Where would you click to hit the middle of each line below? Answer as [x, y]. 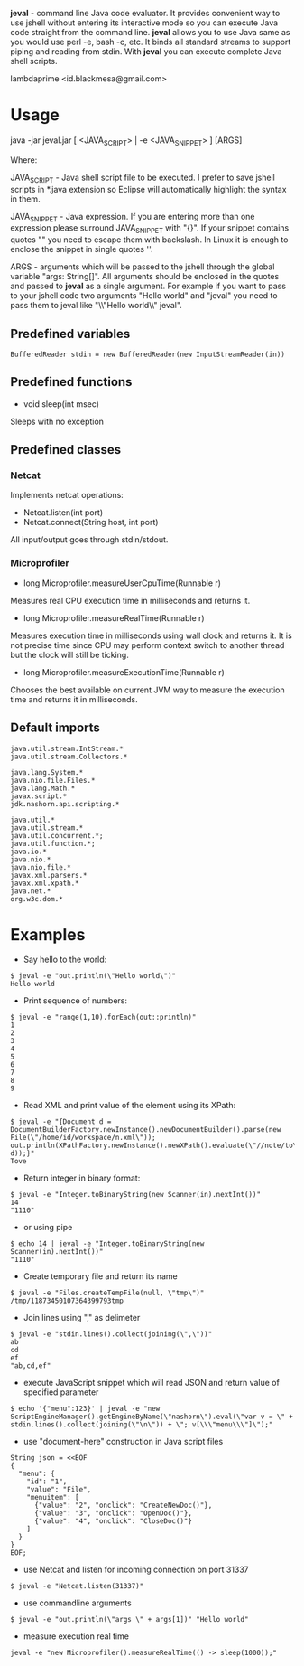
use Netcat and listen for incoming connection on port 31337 [136, 1570]
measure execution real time [76, 1636]
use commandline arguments [77, 1603]
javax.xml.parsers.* [49, 875]
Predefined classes [65, 450]
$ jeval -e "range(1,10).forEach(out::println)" [103, 1017]
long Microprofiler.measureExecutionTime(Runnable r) [124, 672]
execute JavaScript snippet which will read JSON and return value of [152, 1383]
